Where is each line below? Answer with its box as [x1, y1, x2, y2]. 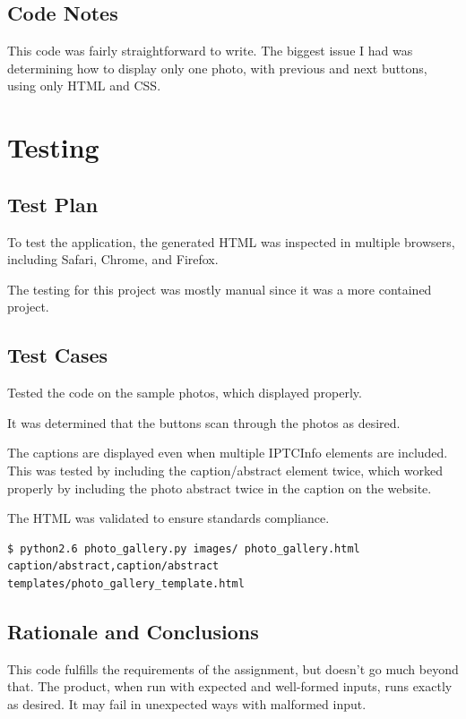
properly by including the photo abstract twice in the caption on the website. [7, 478, 432, 497]
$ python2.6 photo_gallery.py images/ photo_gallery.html [7, 542, 360, 555]
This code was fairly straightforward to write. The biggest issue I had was [7, 41, 413, 60]
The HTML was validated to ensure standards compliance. [7, 509, 330, 527]
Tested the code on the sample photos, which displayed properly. [7, 383, 362, 402]
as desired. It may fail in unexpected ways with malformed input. [7, 694, 367, 713]
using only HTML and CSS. [7, 76, 161, 95]
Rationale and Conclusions [7, 617, 259, 645]
